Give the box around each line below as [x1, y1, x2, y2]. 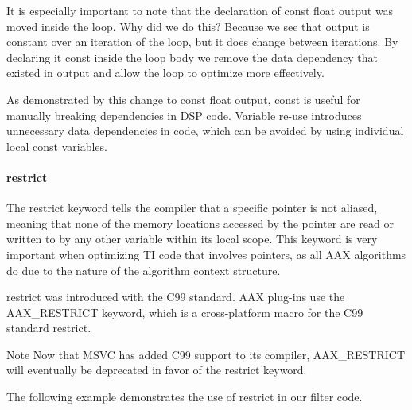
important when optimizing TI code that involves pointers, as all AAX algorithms [6, 246, 406, 262]
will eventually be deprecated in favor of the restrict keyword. [6, 362, 307, 378]
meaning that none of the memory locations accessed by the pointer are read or [6, 215, 394, 231]
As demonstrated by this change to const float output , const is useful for [6, 91, 360, 107]
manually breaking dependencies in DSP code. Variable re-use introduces [6, 106, 362, 123]
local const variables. [6, 137, 107, 154]
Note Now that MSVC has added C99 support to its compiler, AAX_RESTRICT [6, 346, 406, 362]
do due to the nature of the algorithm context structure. [6, 261, 281, 278]
